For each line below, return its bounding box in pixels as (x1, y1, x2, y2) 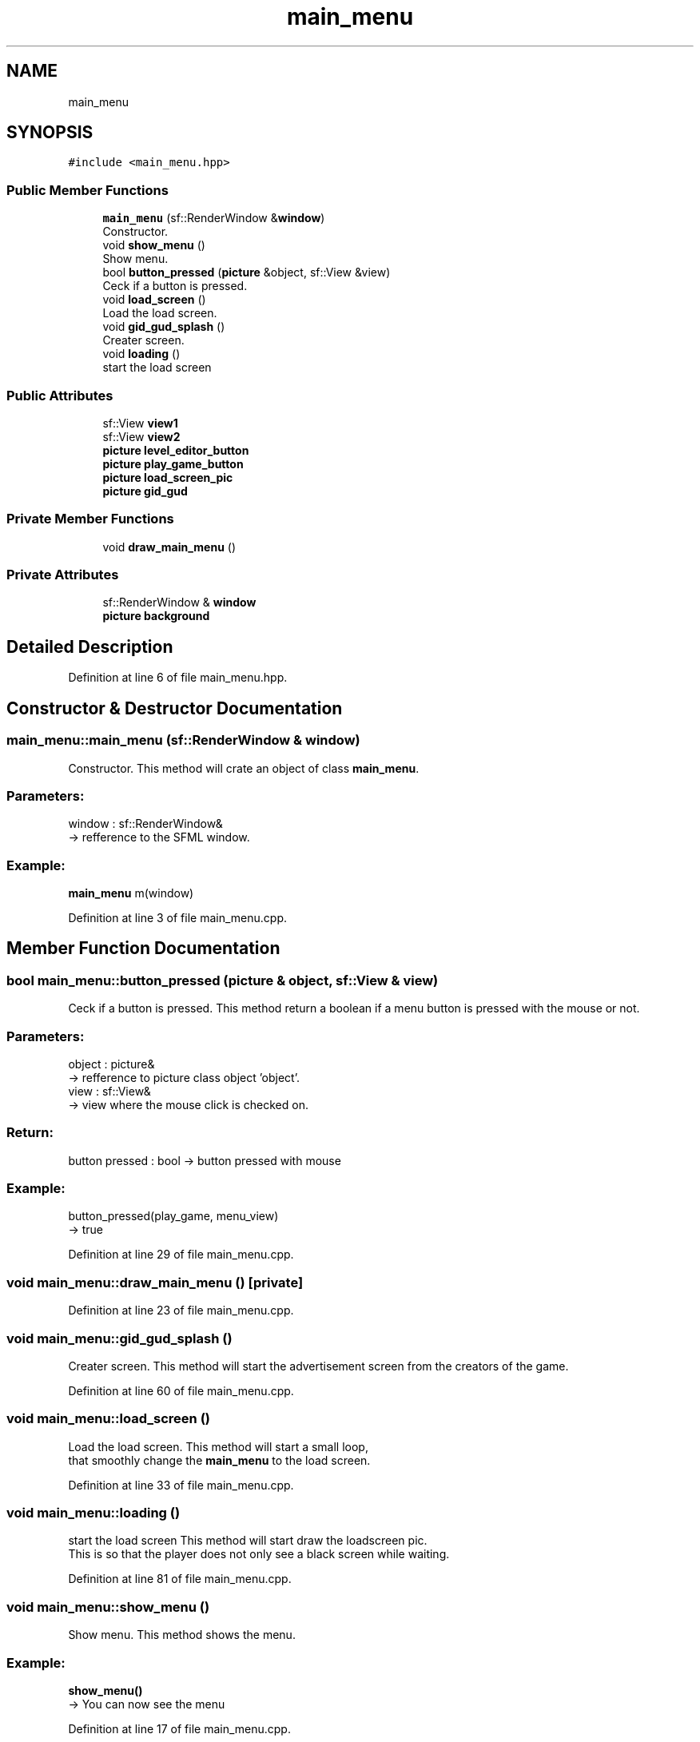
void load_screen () (102, 292, 206, 307)
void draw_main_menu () (102, 539, 237, 554)
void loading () (102, 347, 181, 361)
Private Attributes (6, 567, 119, 583)
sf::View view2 (102, 429, 181, 443)
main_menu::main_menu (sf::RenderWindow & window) (6, 732, 360, 749)
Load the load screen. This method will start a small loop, (68, 1439, 368, 1454)
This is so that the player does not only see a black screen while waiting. (68, 1547, 450, 1561)
